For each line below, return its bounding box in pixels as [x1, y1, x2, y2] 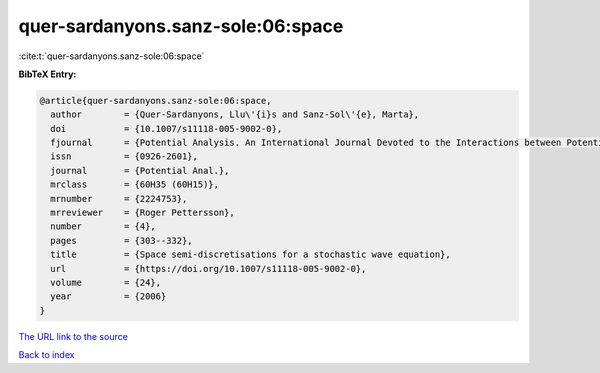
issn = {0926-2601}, [50, 151, 199, 162]
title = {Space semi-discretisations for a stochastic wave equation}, [50, 249, 452, 260]
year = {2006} [50, 291, 167, 302]
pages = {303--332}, [50, 235, 194, 246]
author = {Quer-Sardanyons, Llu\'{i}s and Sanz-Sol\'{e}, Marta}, [50, 109, 420, 120]
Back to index [18, 349, 75, 361]
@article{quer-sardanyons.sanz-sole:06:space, [39, 95, 272, 106]
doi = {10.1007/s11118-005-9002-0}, [50, 123, 283, 134]
